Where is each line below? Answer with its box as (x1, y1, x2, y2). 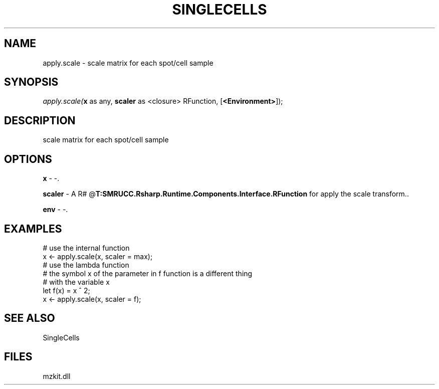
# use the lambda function (43, 260, 129, 269)
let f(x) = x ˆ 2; (43, 286, 90, 295)
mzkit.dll (43, 371, 71, 380)
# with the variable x (43, 277, 110, 286)
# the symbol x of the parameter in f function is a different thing (43, 269, 253, 278)
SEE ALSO (4, 312, 55, 325)
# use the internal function (43, 243, 130, 252)
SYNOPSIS (4, 76, 59, 89)
